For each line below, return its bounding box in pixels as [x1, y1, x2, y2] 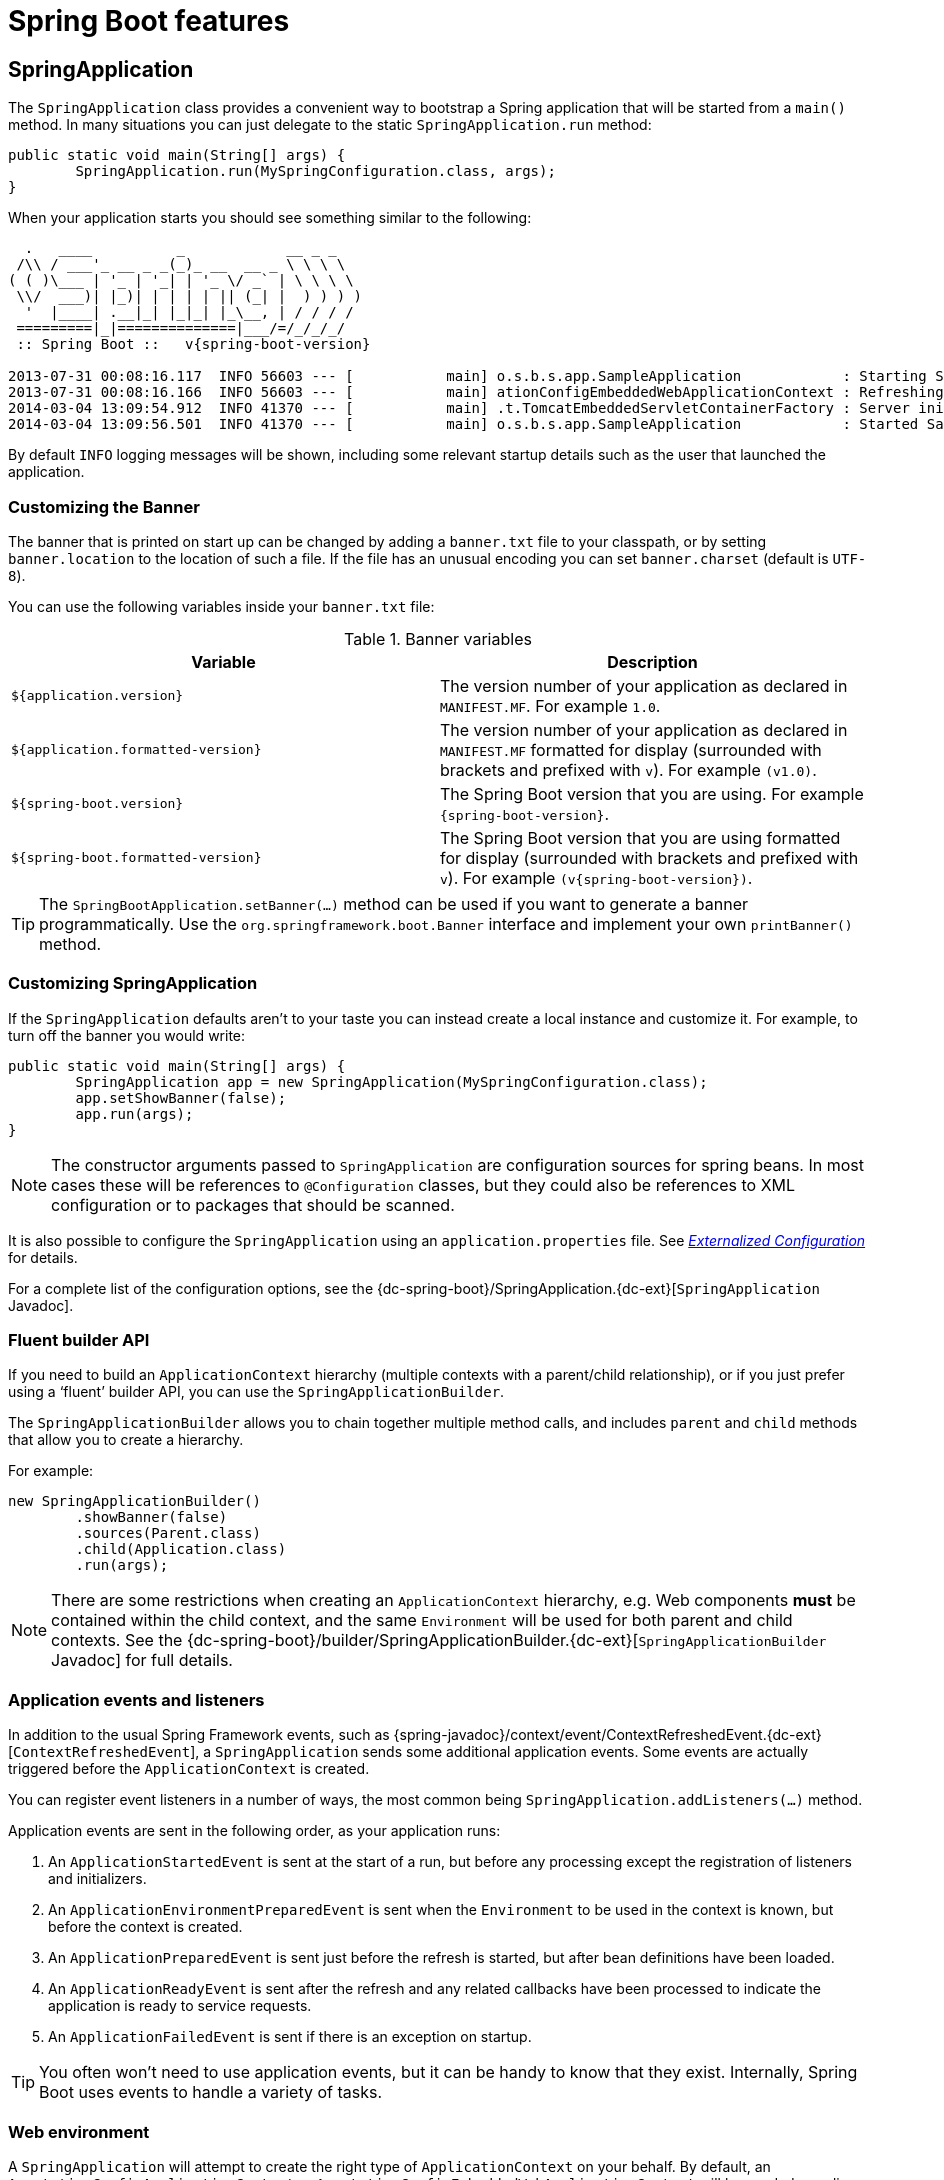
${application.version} [11, 688, 184, 704]
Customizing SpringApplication [8, 973, 258, 994]
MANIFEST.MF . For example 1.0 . [440, 695, 661, 716]
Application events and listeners [8, 1689, 265, 1710]
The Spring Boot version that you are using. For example [440, 783, 864, 804]
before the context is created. [48, 1918, 243, 1936]
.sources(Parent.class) [75, 1525, 261, 1542]
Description [607, 651, 698, 672]
